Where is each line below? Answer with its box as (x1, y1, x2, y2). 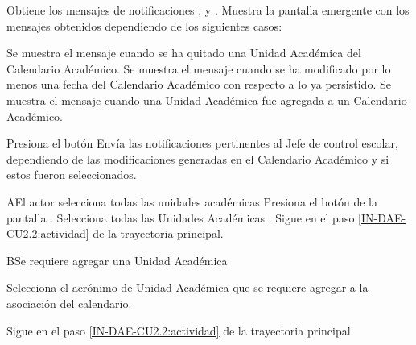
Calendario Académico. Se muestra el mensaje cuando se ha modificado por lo (6, 60, 391, 77)
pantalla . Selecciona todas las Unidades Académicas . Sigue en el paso (6, 209, 355, 226)
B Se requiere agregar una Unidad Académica (6, 251, 228, 268)
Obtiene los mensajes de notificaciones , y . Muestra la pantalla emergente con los (6, 2, 410, 18)
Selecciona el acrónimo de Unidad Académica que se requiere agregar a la (6, 279, 369, 296)
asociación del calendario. (6, 294, 132, 311)
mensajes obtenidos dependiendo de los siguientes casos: (6, 17, 282, 34)
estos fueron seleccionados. (6, 166, 137, 183)
